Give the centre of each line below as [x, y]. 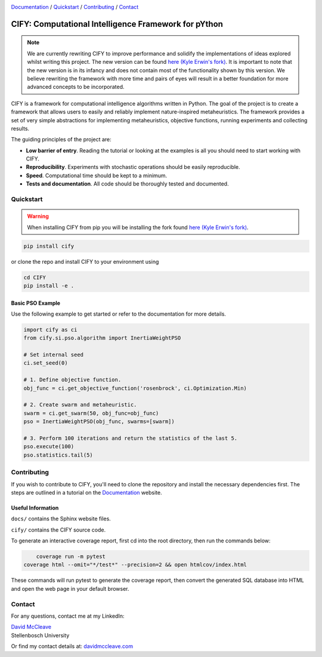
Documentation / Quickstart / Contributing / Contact [75, 7]
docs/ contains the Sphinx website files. [61, 519]
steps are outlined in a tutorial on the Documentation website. [86, 492]
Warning [38, 216]
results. [20, 128]
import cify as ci [50, 329]
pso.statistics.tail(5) [58, 455]
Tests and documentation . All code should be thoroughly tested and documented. [127, 184]
